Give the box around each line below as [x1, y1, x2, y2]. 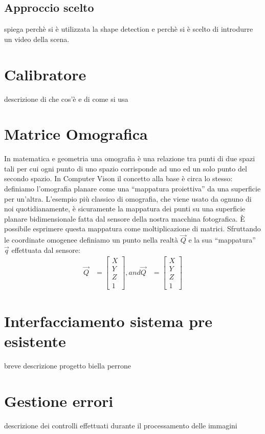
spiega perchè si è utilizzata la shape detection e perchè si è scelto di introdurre [4, 24, 253, 34]
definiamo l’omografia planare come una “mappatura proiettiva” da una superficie [4, 183, 261, 194]
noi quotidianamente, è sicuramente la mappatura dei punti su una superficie [4, 203, 246, 214]
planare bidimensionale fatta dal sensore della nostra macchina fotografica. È [4, 213, 245, 224]
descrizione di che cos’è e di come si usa [4, 93, 128, 104]
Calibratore [4, 63, 86, 84]
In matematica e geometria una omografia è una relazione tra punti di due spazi [4, 153, 255, 164]
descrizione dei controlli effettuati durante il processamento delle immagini [4, 420, 237, 430]
